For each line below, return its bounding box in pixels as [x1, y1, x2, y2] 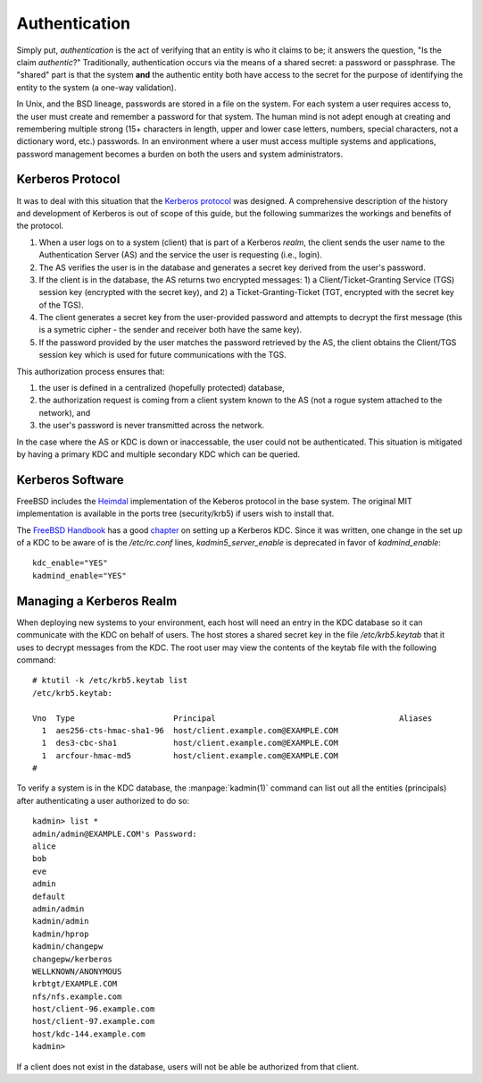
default [32, 891, 66, 901]
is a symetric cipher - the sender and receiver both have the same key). [38, 325, 303, 335]
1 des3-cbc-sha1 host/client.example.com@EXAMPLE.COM [41, 738, 338, 749]
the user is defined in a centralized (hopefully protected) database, [38, 383, 286, 393]
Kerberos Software [16, 472, 124, 487]
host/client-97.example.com [32, 1016, 155, 1027]
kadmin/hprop [32, 928, 89, 939]
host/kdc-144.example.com [32, 1028, 146, 1039]
